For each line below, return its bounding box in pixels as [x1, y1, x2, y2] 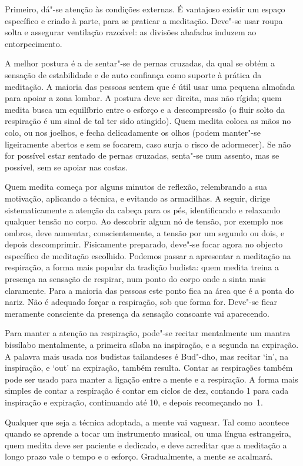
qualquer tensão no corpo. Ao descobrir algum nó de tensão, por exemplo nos [5, 215, 284, 227]
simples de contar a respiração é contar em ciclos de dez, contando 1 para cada [5, 384, 289, 397]
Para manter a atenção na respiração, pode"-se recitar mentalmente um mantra [5, 327, 291, 339]
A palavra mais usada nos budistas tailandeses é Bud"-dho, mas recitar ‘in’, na [5, 350, 289, 362]
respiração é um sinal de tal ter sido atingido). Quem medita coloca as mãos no [5, 115, 291, 127]
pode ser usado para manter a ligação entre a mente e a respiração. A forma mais [5, 373, 298, 385]
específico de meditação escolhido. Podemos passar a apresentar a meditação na [5, 249, 291, 262]
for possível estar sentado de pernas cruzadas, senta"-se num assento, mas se [5, 149, 279, 162]
